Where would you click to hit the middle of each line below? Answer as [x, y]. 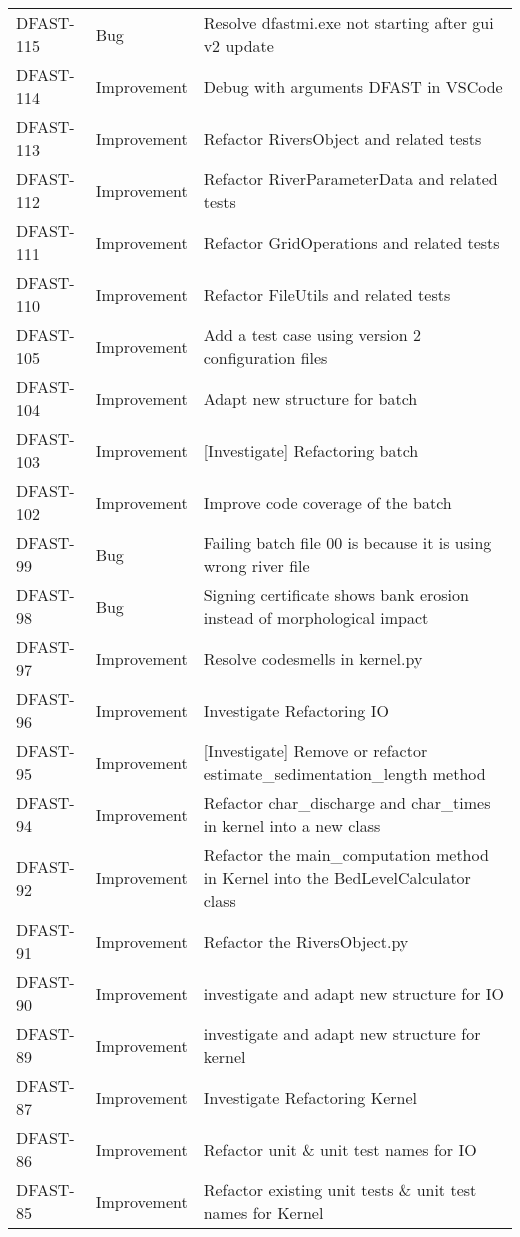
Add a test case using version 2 [312, 334]
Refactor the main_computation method [346, 854]
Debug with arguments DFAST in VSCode [353, 86]
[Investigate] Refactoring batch [311, 450]
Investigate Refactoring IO [296, 710]
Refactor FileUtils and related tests [327, 294]
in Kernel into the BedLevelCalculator [337, 877]
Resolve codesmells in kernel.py [313, 658]
